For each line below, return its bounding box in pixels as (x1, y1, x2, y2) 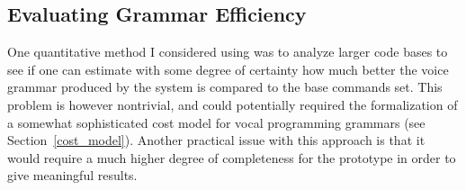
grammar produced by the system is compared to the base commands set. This (7, 77, 443, 96)
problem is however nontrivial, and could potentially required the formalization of (7, 95, 458, 113)
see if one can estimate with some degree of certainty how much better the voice (7, 59, 449, 78)
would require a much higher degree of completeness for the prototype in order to (7, 148, 456, 167)
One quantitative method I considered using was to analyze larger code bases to (7, 42, 448, 61)
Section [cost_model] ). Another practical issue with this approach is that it (7, 131, 426, 149)
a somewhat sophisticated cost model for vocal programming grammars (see (7, 113, 426, 131)
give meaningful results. (7, 166, 138, 185)
